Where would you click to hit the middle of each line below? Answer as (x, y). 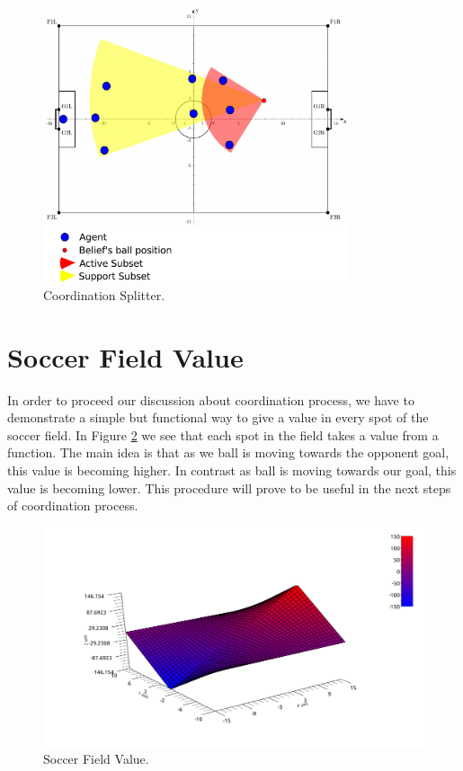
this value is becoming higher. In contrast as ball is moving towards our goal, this (232, 470)
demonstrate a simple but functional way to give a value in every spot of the (218, 417)
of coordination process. (73, 505)
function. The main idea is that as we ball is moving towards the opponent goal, (228, 452)
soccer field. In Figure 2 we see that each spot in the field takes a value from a (223, 434)
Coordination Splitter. (104, 294)
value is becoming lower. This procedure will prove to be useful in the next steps (229, 487)
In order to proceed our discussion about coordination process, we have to (211, 399)
